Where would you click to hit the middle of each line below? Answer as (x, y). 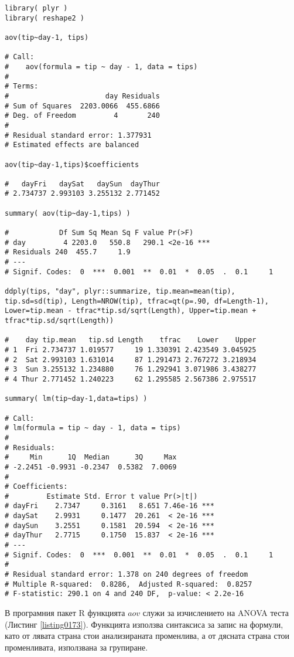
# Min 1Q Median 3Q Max (91, 457)
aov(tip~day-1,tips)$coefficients (72, 164)
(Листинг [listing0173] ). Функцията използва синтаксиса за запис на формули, (144, 624)
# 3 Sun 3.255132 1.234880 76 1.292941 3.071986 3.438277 (131, 370)
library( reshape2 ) (45, 18)
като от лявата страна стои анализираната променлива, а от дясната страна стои (147, 636)
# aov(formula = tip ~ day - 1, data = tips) (101, 67)
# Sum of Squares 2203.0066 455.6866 (82, 106)
